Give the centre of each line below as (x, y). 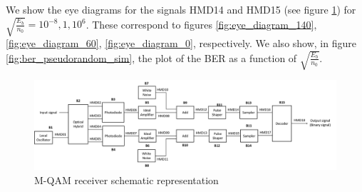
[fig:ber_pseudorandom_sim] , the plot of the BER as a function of (151, 57)
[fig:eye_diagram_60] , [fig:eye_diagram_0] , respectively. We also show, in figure (181, 43)
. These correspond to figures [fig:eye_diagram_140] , (201, 24)
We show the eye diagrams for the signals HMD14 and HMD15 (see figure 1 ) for (181, 9)
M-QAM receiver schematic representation (126, 180)
